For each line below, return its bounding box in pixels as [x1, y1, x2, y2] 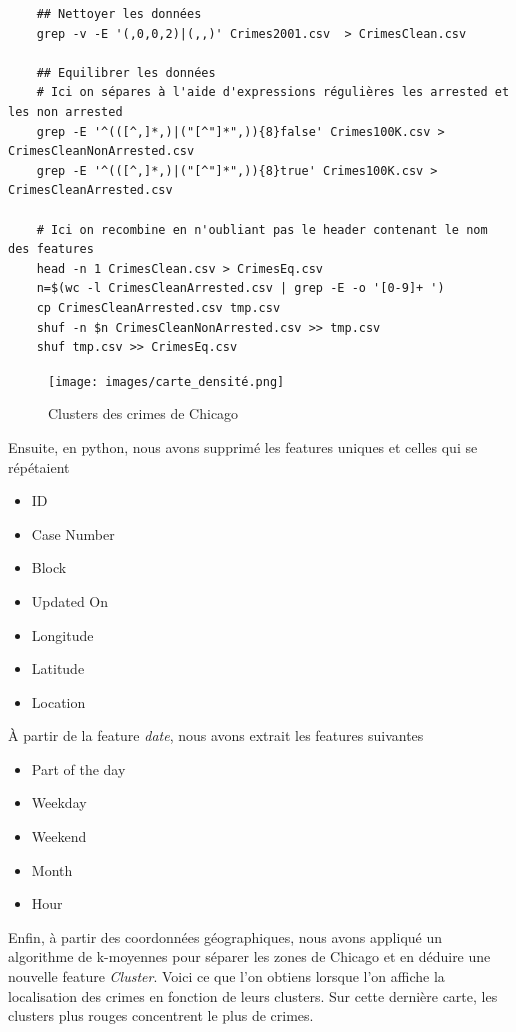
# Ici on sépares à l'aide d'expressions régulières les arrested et [36, 85, 510, 100]
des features [8, 242, 94, 257]
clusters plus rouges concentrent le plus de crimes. [8, 1005, 314, 1026]
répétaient [8, 456, 70, 477]
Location [31, 691, 86, 712]
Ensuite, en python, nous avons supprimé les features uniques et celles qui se [8, 436, 478, 457]
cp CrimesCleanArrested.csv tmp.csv [36, 300, 281, 315]
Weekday [31, 792, 87, 813]
